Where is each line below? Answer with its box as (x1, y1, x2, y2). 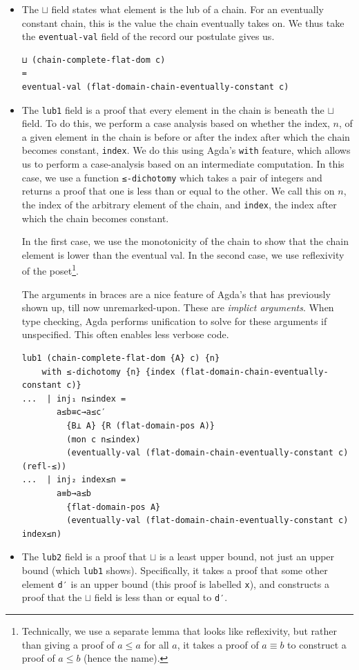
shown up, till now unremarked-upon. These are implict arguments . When (21, 300, 334, 315)
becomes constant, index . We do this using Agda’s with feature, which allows (21, 143, 351, 157)
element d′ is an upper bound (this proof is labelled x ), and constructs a (21, 576, 329, 591)
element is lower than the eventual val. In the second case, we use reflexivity (21, 247, 345, 262)
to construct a (287, 637, 347, 651)
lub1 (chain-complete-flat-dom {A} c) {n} (21, 353, 220, 364)
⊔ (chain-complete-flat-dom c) (21, 55, 166, 65)
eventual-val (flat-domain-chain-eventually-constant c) (21, 82, 289, 92)
